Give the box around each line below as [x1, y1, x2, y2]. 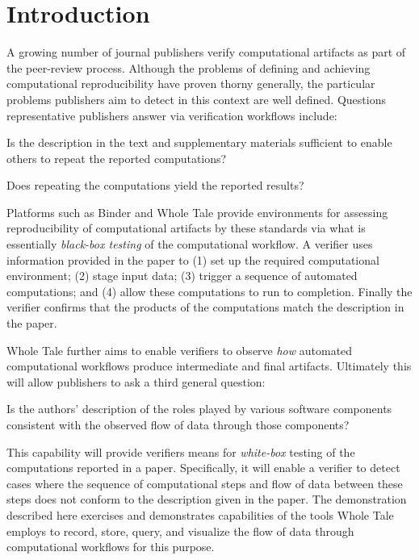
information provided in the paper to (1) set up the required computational [6, 251, 379, 268]
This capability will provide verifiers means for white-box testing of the [6, 443, 355, 460]
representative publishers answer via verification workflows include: [6, 107, 337, 123]
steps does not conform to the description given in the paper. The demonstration [6, 491, 407, 508]
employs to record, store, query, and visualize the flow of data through [6, 522, 354, 539]
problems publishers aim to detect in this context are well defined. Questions [6, 90, 386, 107]
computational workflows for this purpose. [6, 538, 215, 555]
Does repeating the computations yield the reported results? [6, 177, 304, 194]
